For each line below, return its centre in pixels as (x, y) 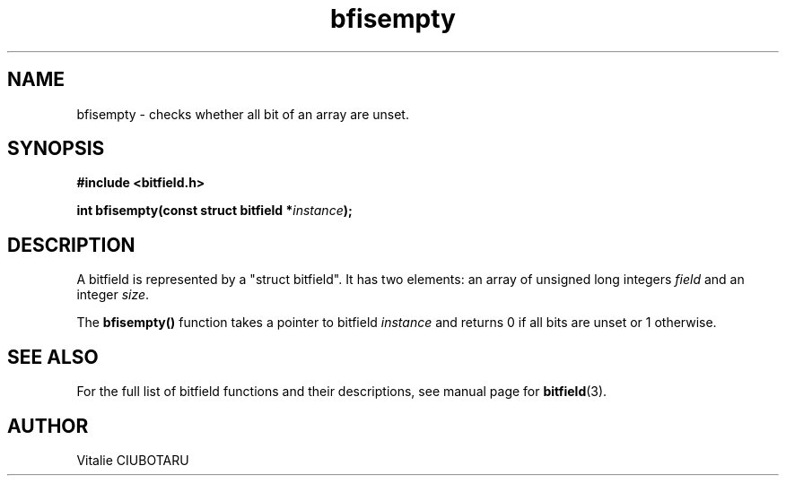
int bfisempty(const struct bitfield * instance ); (214, 211)
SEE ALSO (53, 357)
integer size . (113, 295)
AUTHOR (48, 426)
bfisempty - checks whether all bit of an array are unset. (243, 114)
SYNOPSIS (56, 149)
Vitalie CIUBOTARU (133, 460)
